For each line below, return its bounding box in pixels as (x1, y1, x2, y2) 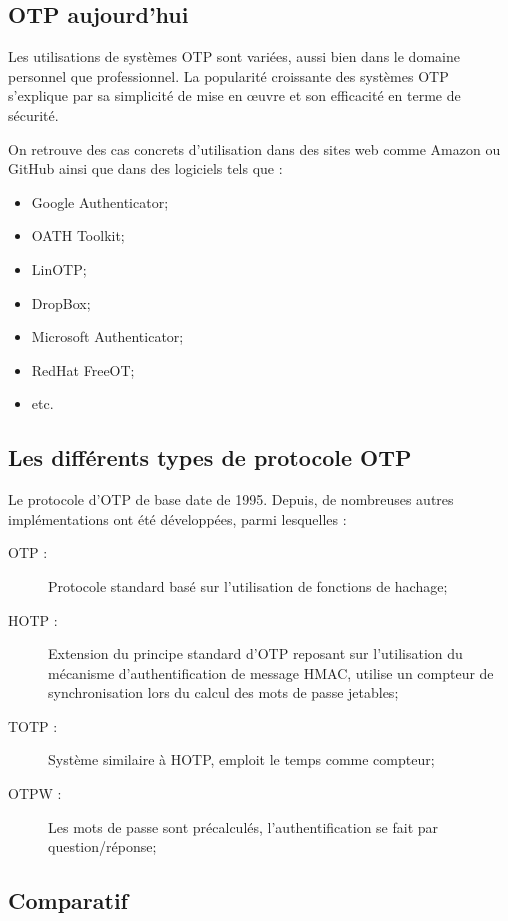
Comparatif (8, 885, 128, 916)
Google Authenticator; (31, 191, 169, 212)
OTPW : (8, 783, 62, 804)
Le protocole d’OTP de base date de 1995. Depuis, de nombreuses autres (8, 489, 454, 510)
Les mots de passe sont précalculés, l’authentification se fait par (48, 816, 439, 837)
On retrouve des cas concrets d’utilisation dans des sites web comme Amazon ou (8, 138, 501, 159)
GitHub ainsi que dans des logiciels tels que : (8, 158, 283, 179)
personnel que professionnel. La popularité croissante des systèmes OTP (8, 65, 449, 86)
